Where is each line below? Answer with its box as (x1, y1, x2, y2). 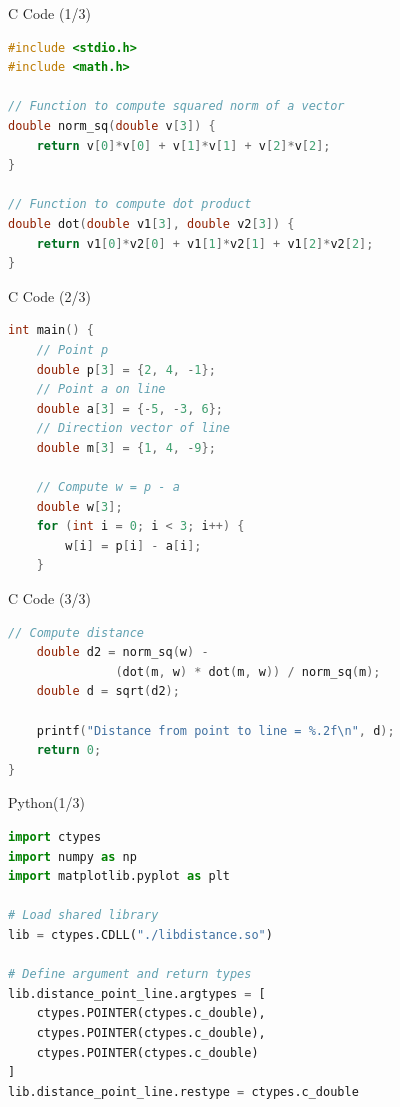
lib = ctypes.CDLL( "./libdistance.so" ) (8, 927, 273, 942)
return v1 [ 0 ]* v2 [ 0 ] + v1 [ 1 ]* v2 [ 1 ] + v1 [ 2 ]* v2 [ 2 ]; (36, 236, 374, 251)
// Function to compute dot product (8, 197, 252, 212)
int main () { (8, 323, 94, 338)
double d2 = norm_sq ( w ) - (36, 645, 209, 660)
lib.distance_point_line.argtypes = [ (8, 986, 266, 1001)
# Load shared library (8, 908, 159, 923)
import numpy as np (8, 849, 137, 864)
